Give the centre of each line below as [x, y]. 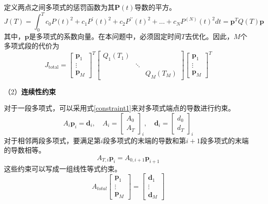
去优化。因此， [210, 36]
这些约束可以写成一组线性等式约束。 [63, 168]
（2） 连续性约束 [30, 91]
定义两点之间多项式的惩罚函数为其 [59, 7]
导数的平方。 [155, 7]
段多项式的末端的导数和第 [144, 140]
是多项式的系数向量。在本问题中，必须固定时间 [105, 36]
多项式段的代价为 [32, 46]
